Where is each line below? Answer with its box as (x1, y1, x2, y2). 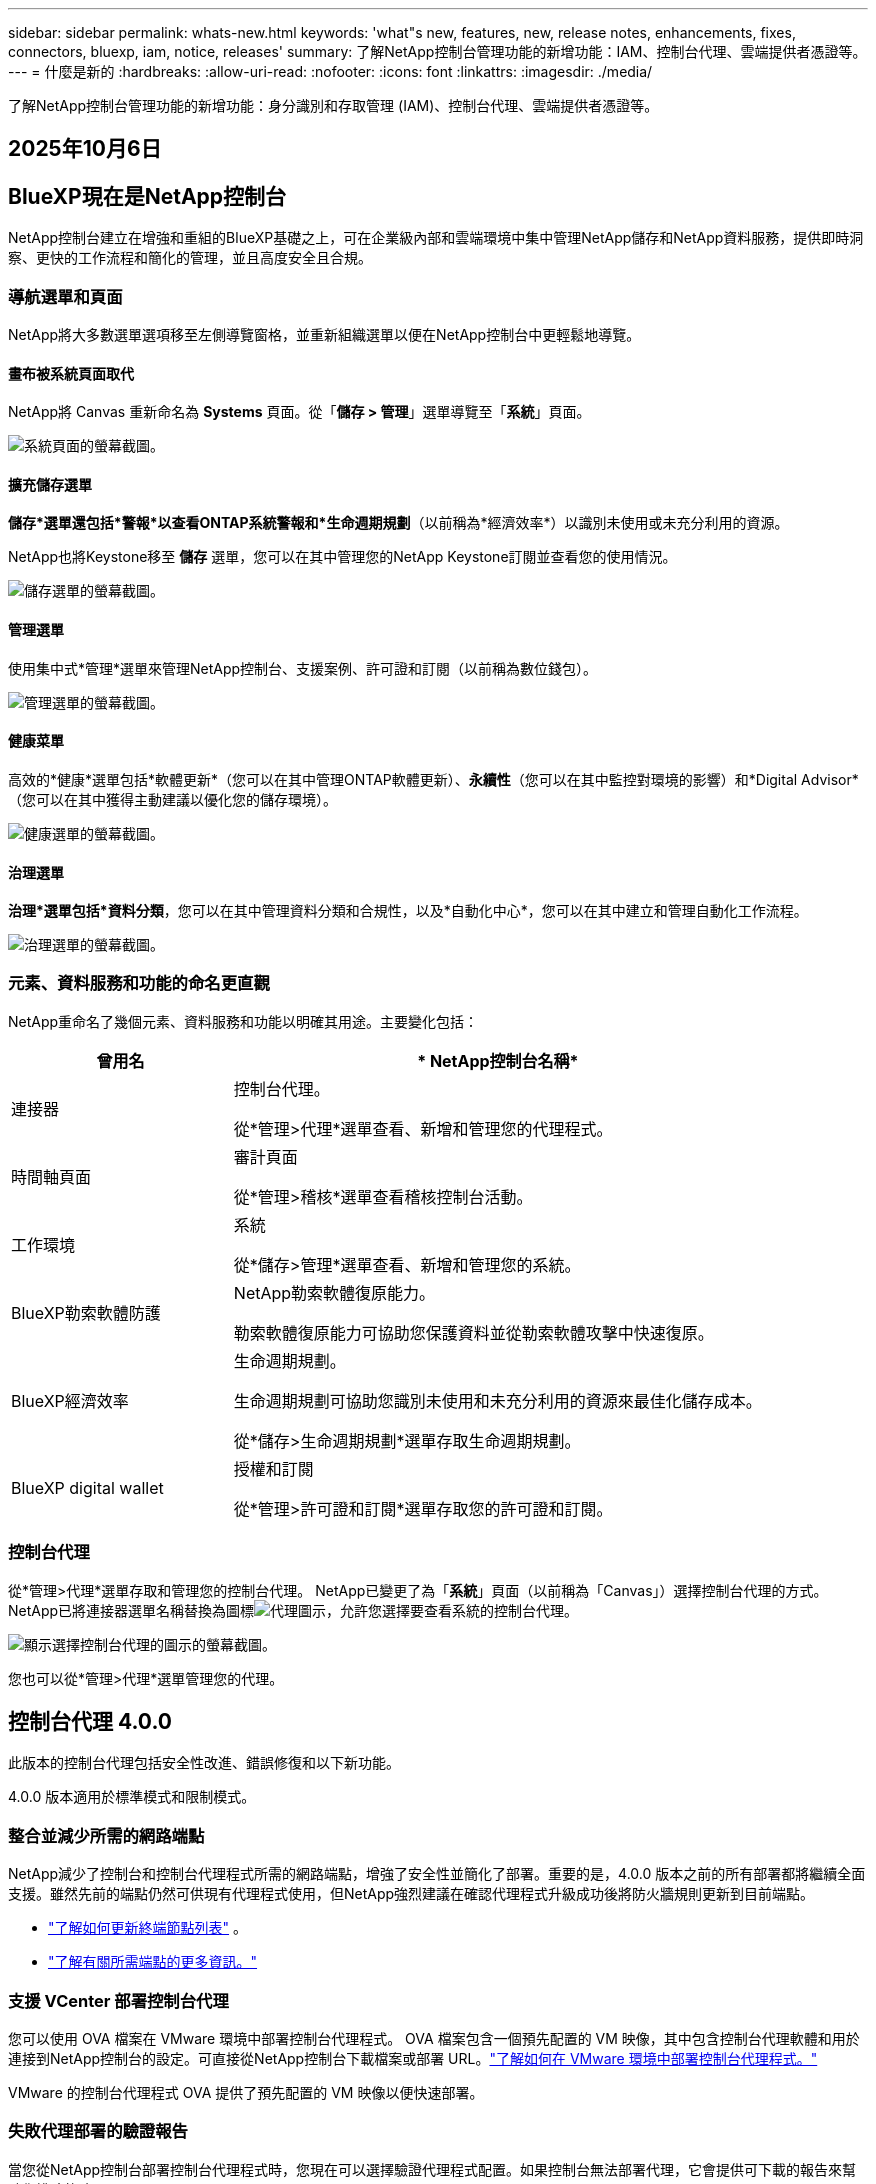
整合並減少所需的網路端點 (8, 1825, 205, 1846)
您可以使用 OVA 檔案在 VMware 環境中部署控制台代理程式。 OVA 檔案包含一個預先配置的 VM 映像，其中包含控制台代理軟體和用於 (8, 2029, 860, 2047)
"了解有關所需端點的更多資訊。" (48, 1953, 258, 1971)
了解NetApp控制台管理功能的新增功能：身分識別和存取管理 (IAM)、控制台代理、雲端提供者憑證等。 (8, 97, 659, 114)
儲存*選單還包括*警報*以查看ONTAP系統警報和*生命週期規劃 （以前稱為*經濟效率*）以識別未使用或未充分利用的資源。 (8, 514, 789, 532)
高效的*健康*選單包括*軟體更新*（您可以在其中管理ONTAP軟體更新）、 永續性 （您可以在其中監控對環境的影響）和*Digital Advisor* (8, 770, 859, 788)
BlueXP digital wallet (11, 1477, 164, 1498)
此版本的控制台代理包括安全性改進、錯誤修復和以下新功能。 (8, 1754, 400, 1772)
